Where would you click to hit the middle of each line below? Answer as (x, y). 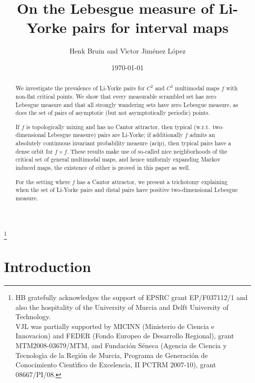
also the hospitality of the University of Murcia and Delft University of (122, 307)
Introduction (48, 266)
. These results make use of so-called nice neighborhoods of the (147, 151)
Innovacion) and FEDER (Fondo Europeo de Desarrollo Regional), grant (125, 336)
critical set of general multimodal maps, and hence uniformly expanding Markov (118, 159)
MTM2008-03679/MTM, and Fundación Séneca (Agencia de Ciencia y (121, 345)
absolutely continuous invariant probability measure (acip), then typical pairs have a (123, 143)
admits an (202, 135)
